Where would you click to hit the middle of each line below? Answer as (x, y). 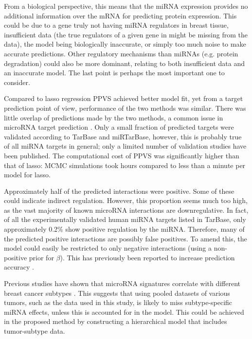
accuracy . (19, 267)
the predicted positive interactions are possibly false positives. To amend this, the (126, 238)
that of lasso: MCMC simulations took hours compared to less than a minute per (125, 165)
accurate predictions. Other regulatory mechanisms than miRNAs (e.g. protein (121, 53)
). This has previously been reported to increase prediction (147, 257)
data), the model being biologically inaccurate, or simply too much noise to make (125, 44)
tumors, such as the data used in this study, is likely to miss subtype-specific (118, 302)
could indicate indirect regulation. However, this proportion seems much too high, (126, 200)
